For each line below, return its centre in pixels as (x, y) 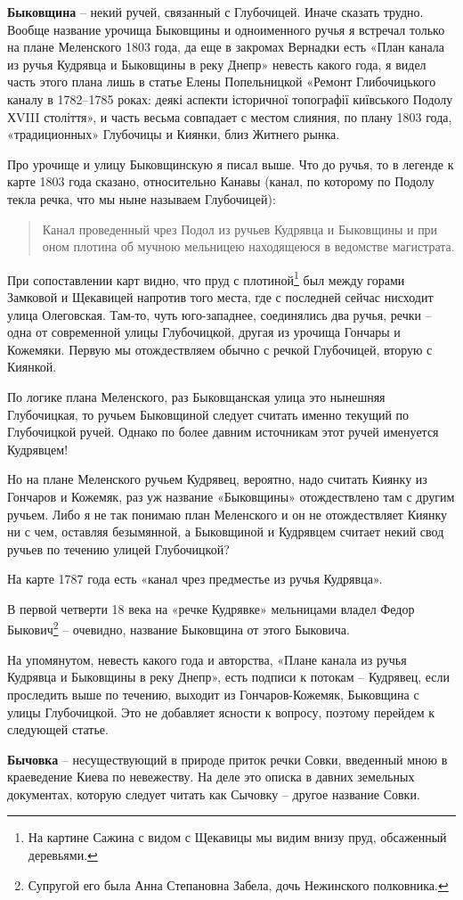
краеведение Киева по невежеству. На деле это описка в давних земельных (211, 777)
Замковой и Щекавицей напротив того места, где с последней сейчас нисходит (220, 296)
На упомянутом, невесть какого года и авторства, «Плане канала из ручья (207, 659)
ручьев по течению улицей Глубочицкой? (118, 548)
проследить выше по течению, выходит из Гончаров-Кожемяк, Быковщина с (213, 694)
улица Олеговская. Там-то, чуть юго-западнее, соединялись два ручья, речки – (219, 314)
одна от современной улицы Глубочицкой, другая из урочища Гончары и (204, 332)
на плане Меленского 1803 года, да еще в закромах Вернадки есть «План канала (226, 47)
